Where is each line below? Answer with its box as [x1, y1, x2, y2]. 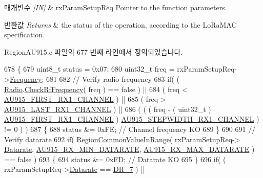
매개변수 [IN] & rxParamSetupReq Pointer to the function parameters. [4, 2, 227, 12]
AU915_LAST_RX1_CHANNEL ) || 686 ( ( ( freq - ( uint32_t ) [4, 103, 211, 114]
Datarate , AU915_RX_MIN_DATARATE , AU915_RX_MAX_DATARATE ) [4, 144, 255, 154]
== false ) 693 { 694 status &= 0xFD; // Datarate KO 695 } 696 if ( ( [4, 153, 226, 164]
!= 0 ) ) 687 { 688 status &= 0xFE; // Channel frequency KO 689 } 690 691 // [4, 123, 256, 134]
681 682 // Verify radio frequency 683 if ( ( [46, 73, 179, 84]
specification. [4, 29, 45, 40]
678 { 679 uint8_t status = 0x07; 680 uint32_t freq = [4, 63, 175, 74]
